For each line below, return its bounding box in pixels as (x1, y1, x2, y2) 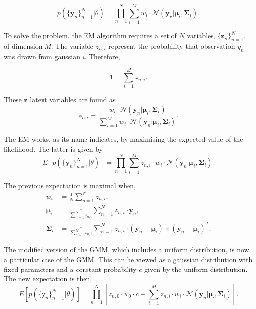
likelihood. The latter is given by (4, 144, 103, 154)
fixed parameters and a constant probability (4, 264, 137, 274)
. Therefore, (85, 51, 120, 61)
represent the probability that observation (108, 40, 235, 51)
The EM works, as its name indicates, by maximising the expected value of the (4, 134, 243, 144)
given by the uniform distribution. (144, 264, 248, 274)
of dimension (4, 40, 43, 51)
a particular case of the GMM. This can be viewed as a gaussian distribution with (4, 254, 253, 264)
